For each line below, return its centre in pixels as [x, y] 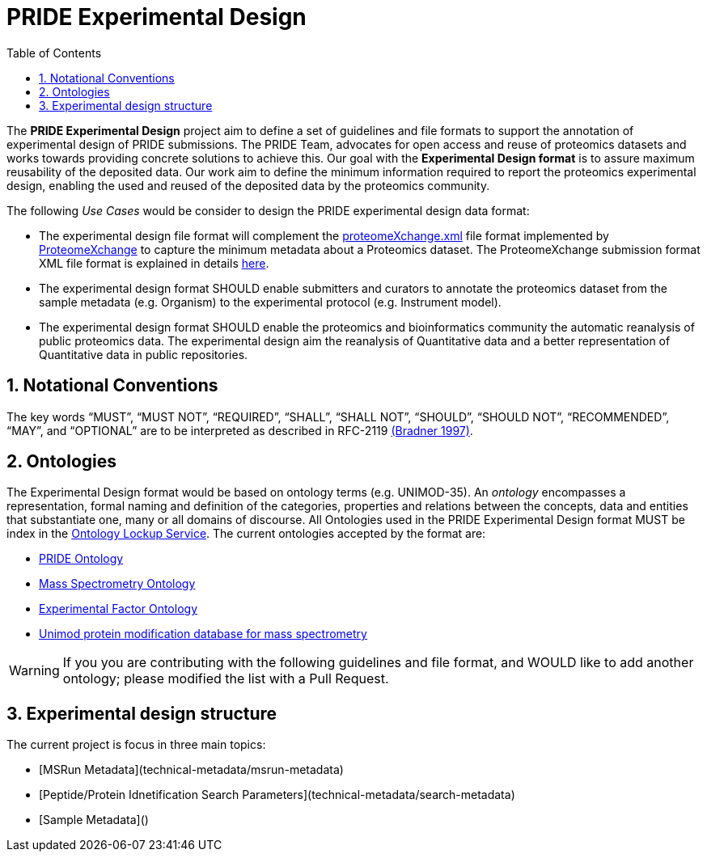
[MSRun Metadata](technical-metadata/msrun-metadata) [191, 770]
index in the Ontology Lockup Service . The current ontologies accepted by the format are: [246, 534]
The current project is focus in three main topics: [136, 745]
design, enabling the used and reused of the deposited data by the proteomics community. [248, 185]
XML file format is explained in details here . [154, 263]
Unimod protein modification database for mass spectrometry [203, 634]
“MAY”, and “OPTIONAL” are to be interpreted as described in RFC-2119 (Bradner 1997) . [240, 430]
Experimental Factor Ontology [119, 609]
